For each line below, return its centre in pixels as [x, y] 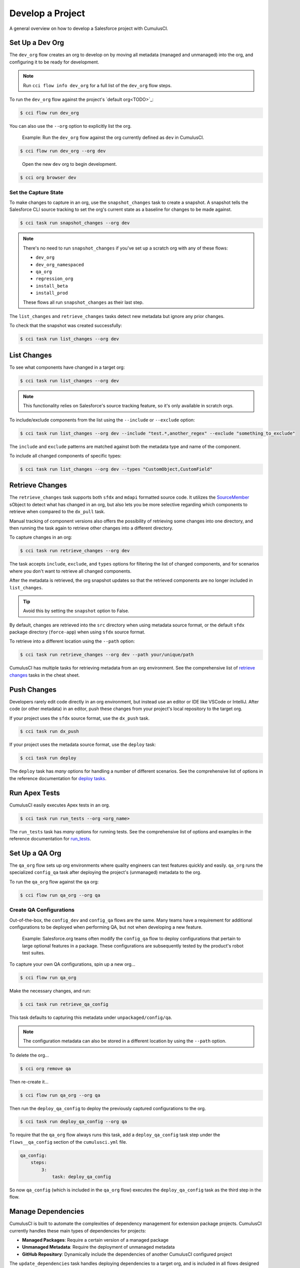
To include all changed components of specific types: [65, 455]
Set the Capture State [36, 192]
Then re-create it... [29, 1082]
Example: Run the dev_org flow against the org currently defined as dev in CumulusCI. [113, 137]
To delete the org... [29, 1055]
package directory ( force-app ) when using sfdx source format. [77, 632]
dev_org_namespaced [60, 265]
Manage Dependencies [47, 1211]
